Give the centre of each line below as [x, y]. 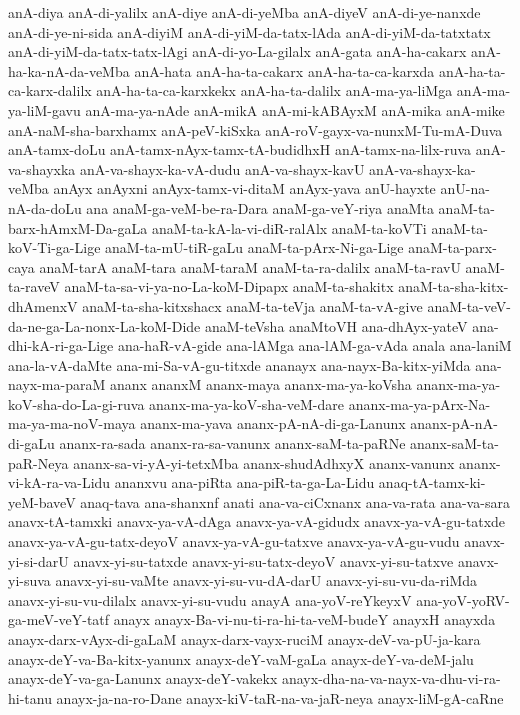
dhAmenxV [43, 305]
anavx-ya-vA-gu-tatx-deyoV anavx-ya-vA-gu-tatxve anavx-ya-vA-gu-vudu [234, 541]
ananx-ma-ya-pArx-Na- [419, 403]
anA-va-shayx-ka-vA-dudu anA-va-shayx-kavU [222, 168]
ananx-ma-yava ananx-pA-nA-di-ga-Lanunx [273, 423]
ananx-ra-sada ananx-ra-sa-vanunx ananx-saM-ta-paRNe [232, 443]
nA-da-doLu [45, 207]
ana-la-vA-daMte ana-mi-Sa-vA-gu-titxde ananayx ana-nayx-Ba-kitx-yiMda [239, 364]
